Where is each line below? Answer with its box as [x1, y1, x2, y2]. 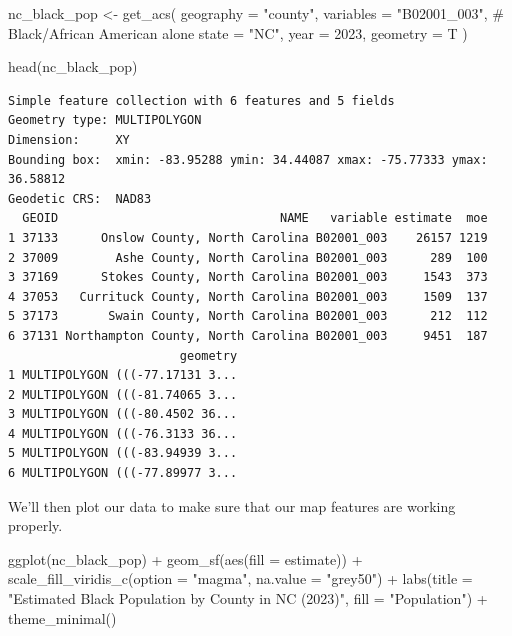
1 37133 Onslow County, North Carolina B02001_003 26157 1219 [8, 230, 488, 245]
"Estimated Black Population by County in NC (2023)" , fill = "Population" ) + [8, 588, 488, 609]
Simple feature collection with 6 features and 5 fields [8, 93, 395, 108]
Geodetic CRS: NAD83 [8, 191, 152, 206]
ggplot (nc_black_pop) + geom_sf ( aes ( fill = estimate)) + [8, 548, 363, 569]
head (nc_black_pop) [8, 56, 138, 77]
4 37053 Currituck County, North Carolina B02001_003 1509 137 [8, 289, 488, 304]
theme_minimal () [8, 607, 117, 628]
